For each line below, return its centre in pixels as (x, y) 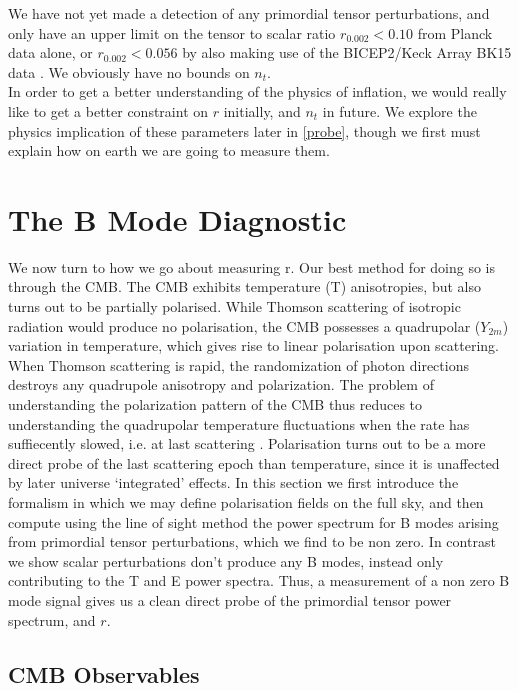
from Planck (455, 32)
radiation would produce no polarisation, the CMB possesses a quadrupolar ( (244, 325)
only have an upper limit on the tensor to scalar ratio (172, 32)
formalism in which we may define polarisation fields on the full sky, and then (246, 502)
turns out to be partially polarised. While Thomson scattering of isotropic (234, 306)
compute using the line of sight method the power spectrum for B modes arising (253, 521)
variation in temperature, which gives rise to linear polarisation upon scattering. (254, 345)
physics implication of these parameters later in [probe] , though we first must (244, 130)
